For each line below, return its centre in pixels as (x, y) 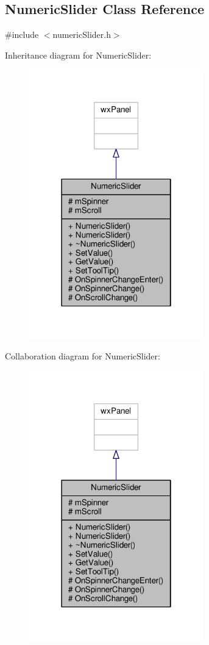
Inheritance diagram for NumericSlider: (78, 55)
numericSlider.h (82, 34)
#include (22, 34)
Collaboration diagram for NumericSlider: (83, 356)
